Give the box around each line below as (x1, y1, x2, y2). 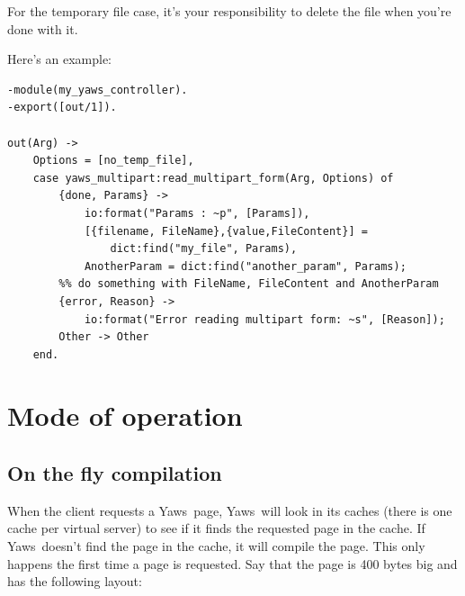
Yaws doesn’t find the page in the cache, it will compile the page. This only (7, 537, 425, 555)
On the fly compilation (7, 459, 222, 487)
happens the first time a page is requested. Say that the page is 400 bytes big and (7, 554, 458, 573)
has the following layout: (7, 572, 142, 591)
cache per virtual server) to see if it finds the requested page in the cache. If (7, 519, 425, 537)
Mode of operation (7, 397, 243, 434)
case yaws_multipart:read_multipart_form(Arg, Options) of (32, 171, 394, 185)
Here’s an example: (7, 50, 112, 68)
